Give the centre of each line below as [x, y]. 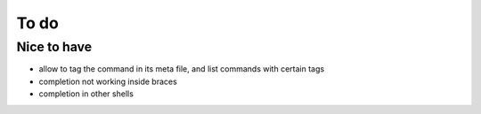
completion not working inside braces [108, 81]
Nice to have [54, 47]
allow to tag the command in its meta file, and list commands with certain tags [182, 69]
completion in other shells [86, 94]
